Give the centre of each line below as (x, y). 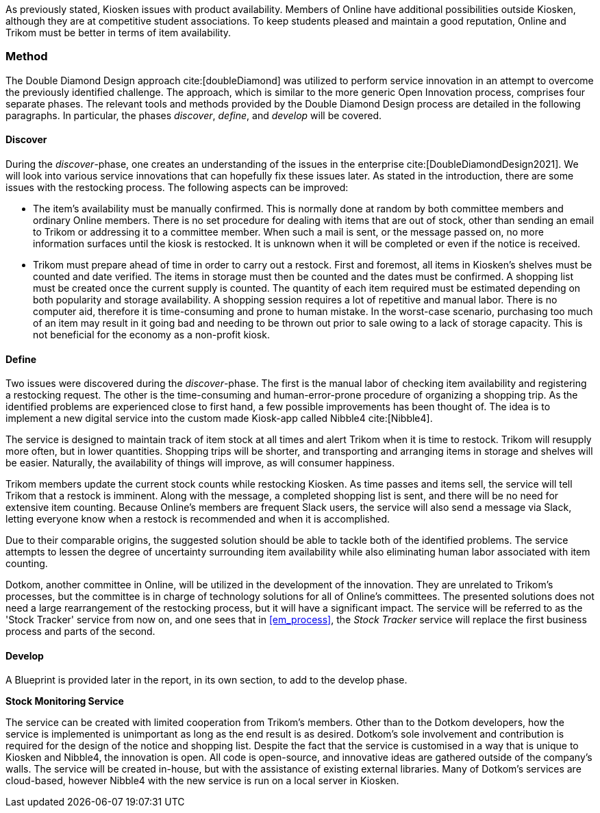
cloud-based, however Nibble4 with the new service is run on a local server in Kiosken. (202, 781)
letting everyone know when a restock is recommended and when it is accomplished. (198, 519)
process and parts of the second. (80, 631)
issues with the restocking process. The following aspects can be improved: (177, 187)
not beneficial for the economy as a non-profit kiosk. (151, 334)
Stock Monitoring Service (65, 701)
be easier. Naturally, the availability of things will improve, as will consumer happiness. (200, 463)
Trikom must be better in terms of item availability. (118, 33)
